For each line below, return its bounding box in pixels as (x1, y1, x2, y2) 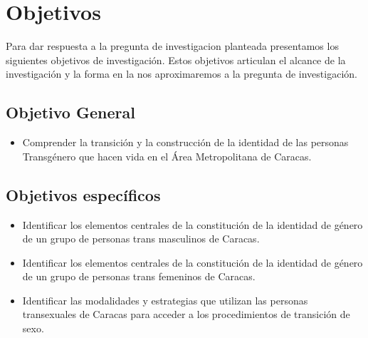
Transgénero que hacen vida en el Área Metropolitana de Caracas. (22, 148, 312, 163)
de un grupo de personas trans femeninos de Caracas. (22, 269, 256, 284)
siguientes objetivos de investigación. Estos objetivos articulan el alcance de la (6, 52, 346, 67)
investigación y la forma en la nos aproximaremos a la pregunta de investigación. (6, 66, 357, 81)
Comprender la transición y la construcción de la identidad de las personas (22, 135, 349, 150)
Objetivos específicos (6, 183, 161, 205)
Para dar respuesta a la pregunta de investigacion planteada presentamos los (6, 39, 339, 53)
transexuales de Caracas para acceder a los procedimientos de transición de (22, 307, 350, 322)
